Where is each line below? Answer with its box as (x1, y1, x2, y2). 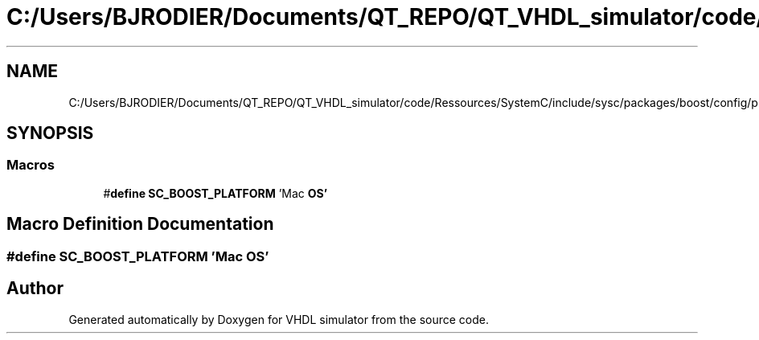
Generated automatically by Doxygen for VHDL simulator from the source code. (68, 312, 490, 326)
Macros (6, 157, 55, 174)
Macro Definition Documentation (6, 214, 274, 235)
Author (6, 278, 64, 299)
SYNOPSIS (6, 123, 94, 144)
